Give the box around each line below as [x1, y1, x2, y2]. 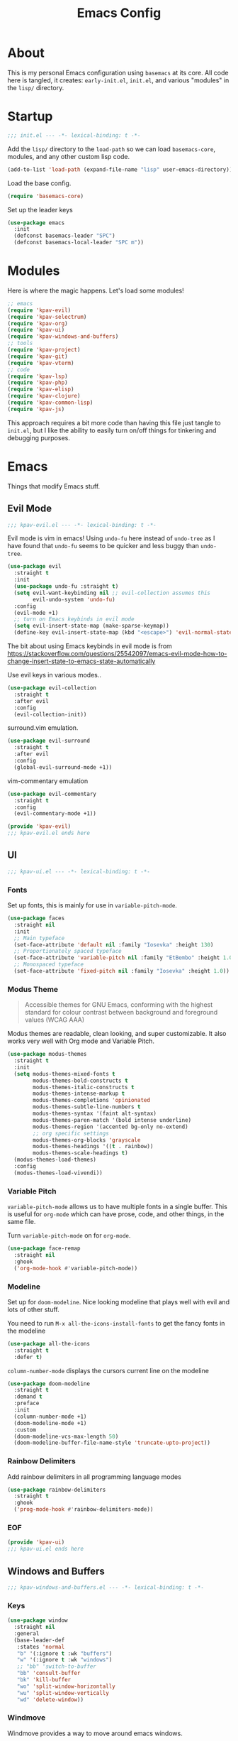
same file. [7, 1218, 36, 1226]
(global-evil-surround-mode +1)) [13, 763, 113, 771]
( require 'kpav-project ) [7, 346, 81, 354]
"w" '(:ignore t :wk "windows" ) [16, 1657, 113, 1664]
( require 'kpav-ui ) [7, 327, 65, 334]
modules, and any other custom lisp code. [7, 152, 130, 160]
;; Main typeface [13, 934, 65, 942]
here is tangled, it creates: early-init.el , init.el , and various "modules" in [7, 76, 229, 84]
